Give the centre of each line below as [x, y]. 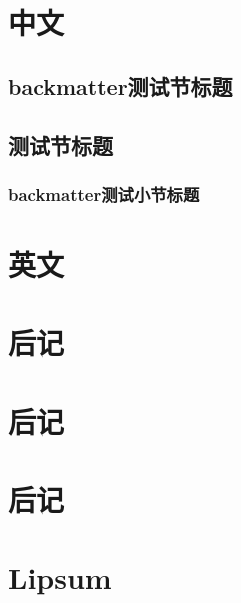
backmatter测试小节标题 [104, 193]
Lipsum [60, 577]
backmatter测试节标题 [120, 85]
